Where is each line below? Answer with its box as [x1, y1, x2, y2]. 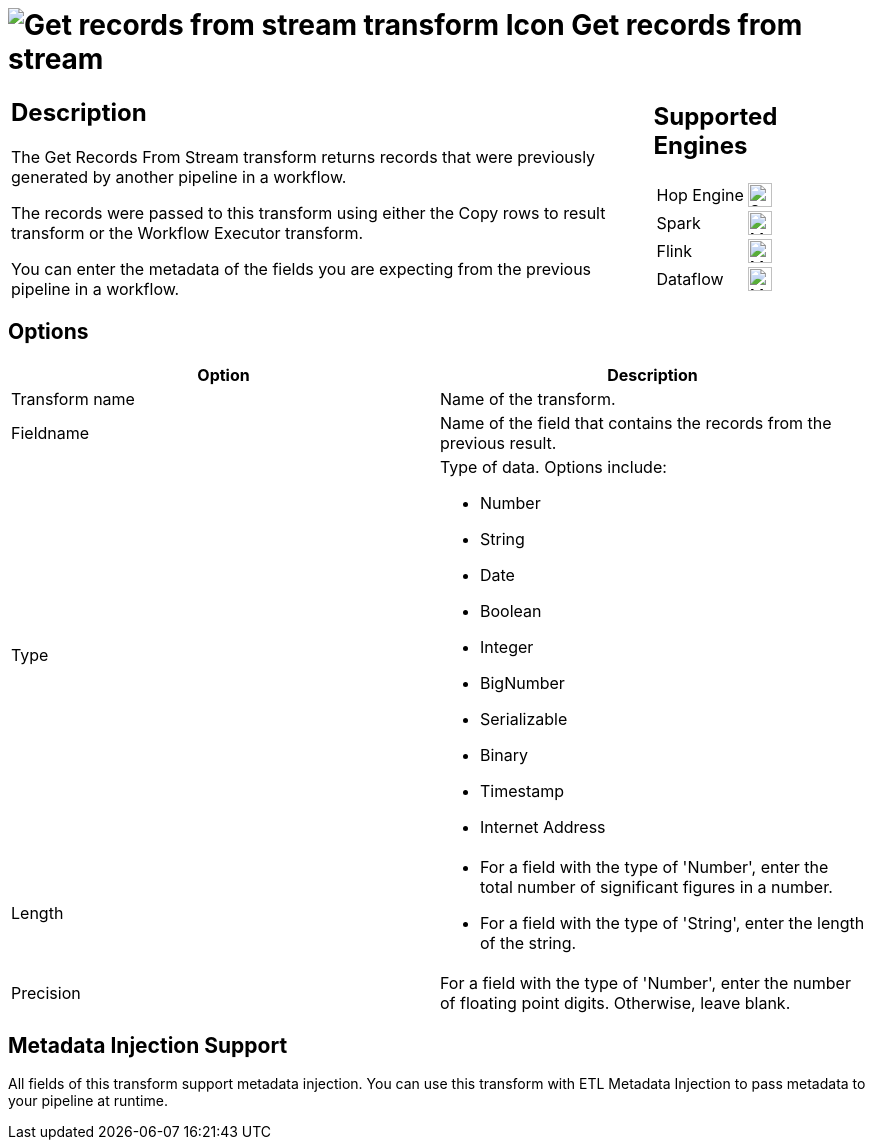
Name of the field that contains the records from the [440, 412, 832, 433]
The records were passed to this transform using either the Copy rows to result [11, 202, 606, 223]
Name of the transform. [440, 388, 616, 409]
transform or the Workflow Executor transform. [11, 222, 364, 243]
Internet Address [480, 816, 606, 837]
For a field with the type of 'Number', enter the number [440, 972, 851, 993]
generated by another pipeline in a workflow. [11, 166, 347, 187]
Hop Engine [656, 185, 744, 206]
